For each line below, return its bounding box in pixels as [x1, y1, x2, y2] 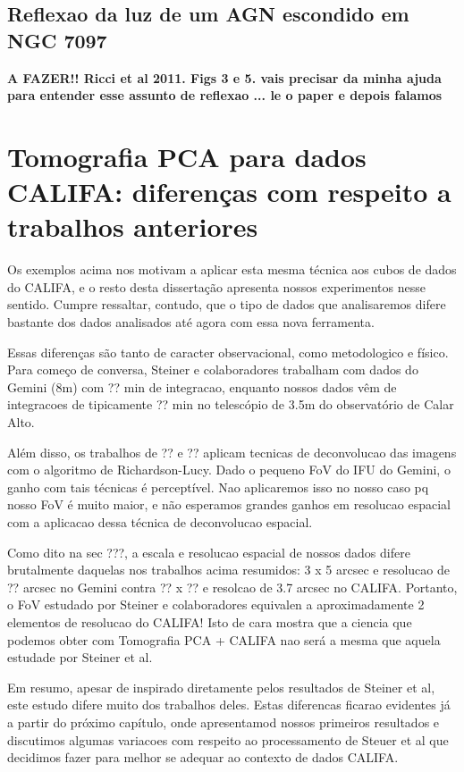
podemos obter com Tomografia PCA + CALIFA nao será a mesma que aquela [7, 630, 441, 649]
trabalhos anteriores [7, 208, 258, 245]
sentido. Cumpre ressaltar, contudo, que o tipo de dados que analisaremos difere [7, 295, 446, 314]
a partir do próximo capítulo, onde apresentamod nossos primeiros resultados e [7, 712, 440, 731]
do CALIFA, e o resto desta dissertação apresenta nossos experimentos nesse [7, 277, 426, 296]
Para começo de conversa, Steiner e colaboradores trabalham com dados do [7, 360, 418, 379]
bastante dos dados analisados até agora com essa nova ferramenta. [7, 313, 375, 331]
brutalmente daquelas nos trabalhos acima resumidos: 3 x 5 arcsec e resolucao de [7, 560, 450, 579]
